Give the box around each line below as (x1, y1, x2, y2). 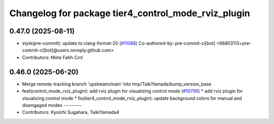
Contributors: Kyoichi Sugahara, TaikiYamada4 (22, 109, 119, 115)
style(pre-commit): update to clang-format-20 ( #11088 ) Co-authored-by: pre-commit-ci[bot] (22, 40, 216, 47)
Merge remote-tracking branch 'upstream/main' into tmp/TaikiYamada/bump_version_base (22, 81, 212, 87)
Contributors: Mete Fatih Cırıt (22, 54, 83, 60)
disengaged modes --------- (22, 102, 82, 108)
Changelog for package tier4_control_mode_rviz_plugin (9, 8, 251, 19)
